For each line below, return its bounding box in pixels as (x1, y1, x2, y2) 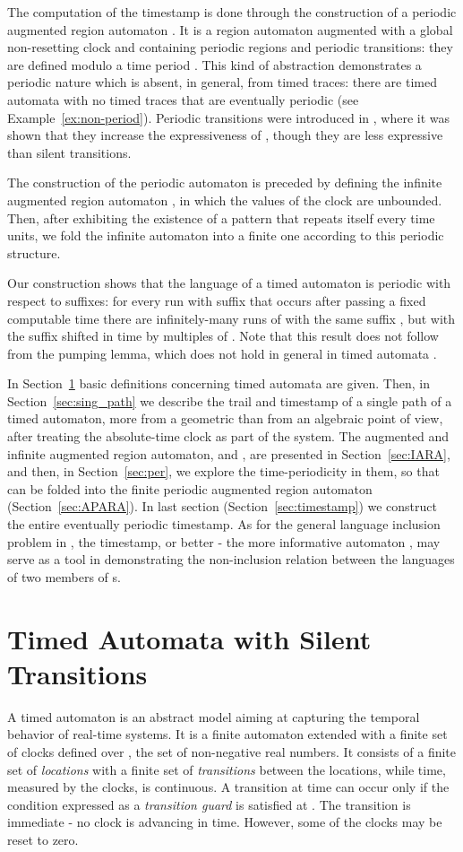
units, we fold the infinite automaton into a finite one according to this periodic (7, 226, 444, 245)
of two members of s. (7, 567, 121, 586)
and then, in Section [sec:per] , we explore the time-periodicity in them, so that (7, 462, 440, 481)
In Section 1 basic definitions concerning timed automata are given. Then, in (7, 374, 430, 393)
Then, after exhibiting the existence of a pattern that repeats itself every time (7, 208, 435, 227)
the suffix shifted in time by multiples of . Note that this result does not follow (7, 326, 439, 345)
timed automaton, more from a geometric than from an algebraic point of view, (7, 409, 443, 428)
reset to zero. (7, 830, 79, 848)
